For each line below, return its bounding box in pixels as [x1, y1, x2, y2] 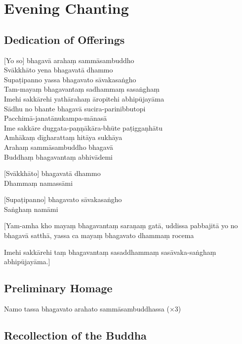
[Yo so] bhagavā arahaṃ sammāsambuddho [4, 55, 134, 65]
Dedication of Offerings [4, 32, 125, 47]
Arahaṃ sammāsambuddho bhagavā [4, 141, 114, 152]
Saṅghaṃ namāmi [4, 204, 58, 214]
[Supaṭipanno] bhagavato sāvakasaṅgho [4, 194, 122, 205]
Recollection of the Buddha [4, 328, 147, 343]
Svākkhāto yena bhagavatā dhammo [4, 65, 113, 75]
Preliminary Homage [4, 280, 113, 296]
